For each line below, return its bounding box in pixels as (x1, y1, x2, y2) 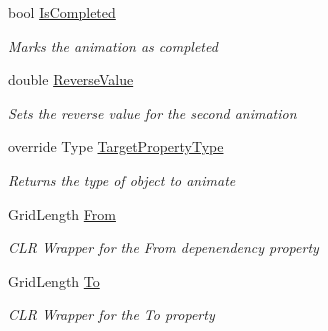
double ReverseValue (8, 69, 134, 90)
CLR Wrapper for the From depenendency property (8, 237, 319, 258)
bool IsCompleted (8, 2, 116, 22)
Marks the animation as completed (8, 35, 218, 56)
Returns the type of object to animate (8, 169, 236, 190)
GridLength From (8, 203, 116, 224)
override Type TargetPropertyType (8, 136, 224, 157)
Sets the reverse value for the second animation (8, 102, 297, 123)
